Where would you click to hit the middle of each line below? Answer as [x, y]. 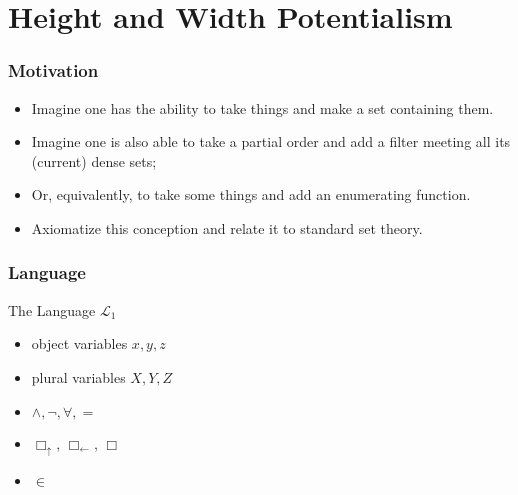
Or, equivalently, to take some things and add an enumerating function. [251, 194]
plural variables [78, 376]
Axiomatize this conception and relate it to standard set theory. [227, 227]
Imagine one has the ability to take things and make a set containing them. [262, 107]
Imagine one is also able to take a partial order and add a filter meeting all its [271, 141]
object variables [79, 343]
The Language [52, 309]
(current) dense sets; [94, 160]
